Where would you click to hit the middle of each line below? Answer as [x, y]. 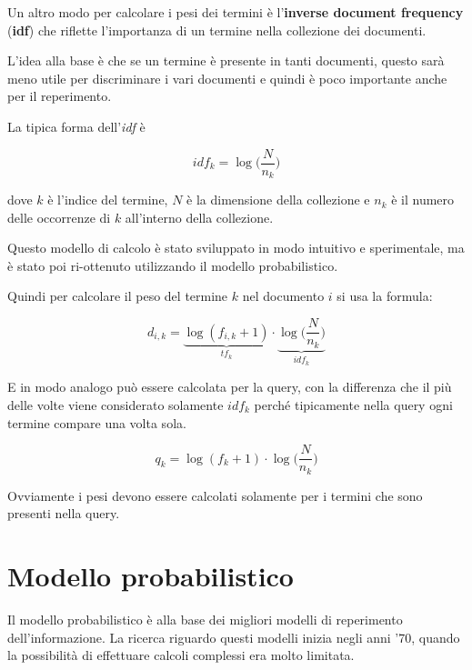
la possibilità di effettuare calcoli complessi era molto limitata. [181, 655]
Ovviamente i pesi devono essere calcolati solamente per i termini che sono [215, 495]
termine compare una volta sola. [97, 422]
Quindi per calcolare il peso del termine [118, 296]
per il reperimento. [60, 96]
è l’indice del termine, [108, 200]
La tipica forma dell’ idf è [76, 126]
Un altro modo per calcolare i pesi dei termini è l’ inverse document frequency [236, 12]
